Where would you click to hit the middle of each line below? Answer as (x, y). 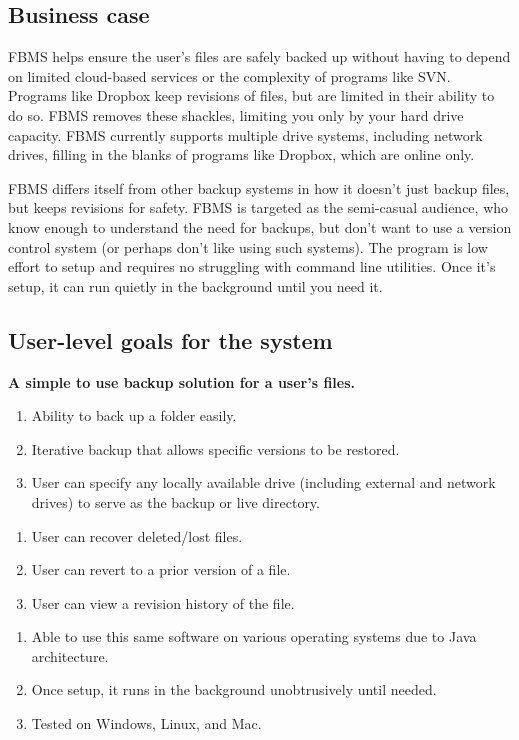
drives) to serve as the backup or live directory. (175, 501)
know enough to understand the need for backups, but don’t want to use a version (260, 226)
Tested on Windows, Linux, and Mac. (146, 723)
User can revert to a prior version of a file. (161, 569)
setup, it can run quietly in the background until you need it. (195, 285)
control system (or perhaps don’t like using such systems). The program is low (248, 246)
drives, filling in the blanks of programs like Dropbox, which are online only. (241, 154)
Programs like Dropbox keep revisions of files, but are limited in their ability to (251, 95)
